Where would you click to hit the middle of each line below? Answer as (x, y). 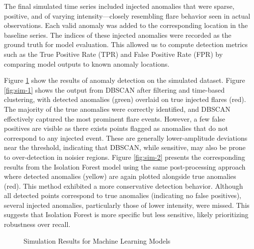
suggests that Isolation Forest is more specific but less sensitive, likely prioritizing (126, 214)
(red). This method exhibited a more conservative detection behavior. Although (124, 186)
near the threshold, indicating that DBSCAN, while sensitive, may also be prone (125, 147)
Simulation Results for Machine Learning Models (97, 240)
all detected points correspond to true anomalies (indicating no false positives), (123, 195)
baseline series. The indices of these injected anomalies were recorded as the (118, 35)
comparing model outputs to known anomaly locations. (87, 63)
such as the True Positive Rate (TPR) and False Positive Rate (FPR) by (114, 54)
